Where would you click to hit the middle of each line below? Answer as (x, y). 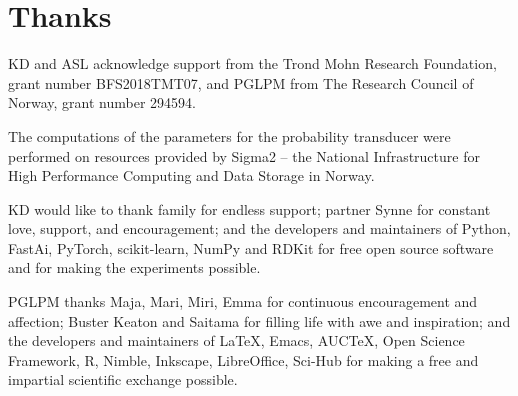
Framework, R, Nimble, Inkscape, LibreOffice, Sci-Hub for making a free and (243, 359)
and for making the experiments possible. (134, 267)
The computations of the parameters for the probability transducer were (229, 135)
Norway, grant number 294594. (102, 102)
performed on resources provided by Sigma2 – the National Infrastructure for (244, 155)
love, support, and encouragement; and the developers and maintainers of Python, (259, 228)
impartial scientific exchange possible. (123, 379)
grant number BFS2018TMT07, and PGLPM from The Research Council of (241, 82)
